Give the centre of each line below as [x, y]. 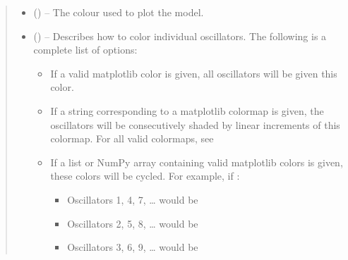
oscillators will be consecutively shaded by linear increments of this [195, 124]
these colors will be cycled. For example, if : [145, 176]
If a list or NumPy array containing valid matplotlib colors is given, [197, 162]
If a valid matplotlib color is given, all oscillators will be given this [194, 73]
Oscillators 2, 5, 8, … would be [133, 223]
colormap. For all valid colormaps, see [132, 138]
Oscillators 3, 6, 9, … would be [133, 247]
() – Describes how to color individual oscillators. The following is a [180, 36]
